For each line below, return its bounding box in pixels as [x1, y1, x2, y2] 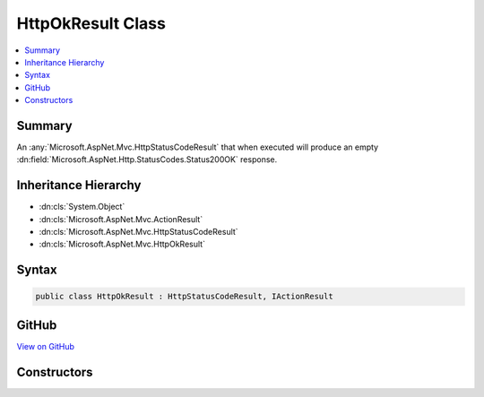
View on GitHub [16, 341, 75, 351]
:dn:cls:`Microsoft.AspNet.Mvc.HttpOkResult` [39, 238, 206, 250]
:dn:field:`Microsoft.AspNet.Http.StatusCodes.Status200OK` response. [16, 154, 278, 165]
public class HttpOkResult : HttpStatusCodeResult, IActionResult [35, 291, 333, 302]
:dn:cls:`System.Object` [39, 202, 125, 212]
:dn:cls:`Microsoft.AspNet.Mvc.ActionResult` [39, 213, 203, 224]
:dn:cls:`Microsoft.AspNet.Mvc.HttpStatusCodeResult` [39, 227, 238, 237]
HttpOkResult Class [16, 13, 166, 33]
